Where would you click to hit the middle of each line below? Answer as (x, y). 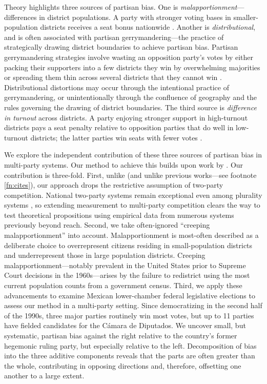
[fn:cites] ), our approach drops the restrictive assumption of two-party (114, 185)
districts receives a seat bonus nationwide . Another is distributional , (148, 27)
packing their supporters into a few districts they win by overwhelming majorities (132, 67)
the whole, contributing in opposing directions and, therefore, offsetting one (123, 365)
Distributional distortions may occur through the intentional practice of (117, 87)
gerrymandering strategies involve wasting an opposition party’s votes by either (129, 57)
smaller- (246, 17)
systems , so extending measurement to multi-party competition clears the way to (132, 205)
